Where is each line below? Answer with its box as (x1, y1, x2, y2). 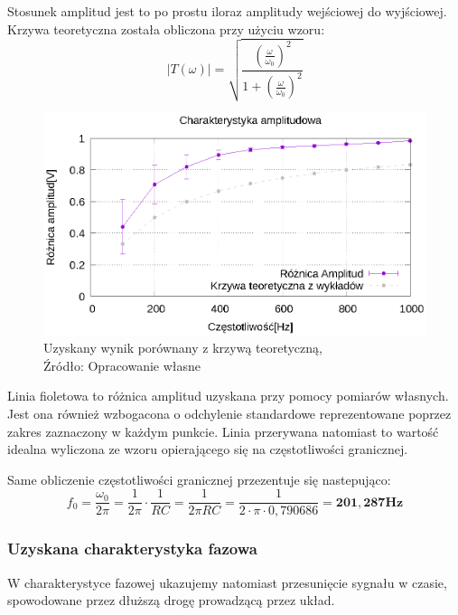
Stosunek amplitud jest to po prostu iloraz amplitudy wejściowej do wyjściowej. (7, 2, 447, 20)
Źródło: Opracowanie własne (43, 355, 201, 374)
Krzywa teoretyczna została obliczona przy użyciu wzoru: (7, 19, 325, 38)
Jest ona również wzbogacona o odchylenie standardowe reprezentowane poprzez (7, 403, 452, 422)
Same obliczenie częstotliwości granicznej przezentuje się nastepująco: (7, 469, 391, 488)
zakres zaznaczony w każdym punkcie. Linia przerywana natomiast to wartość (7, 421, 439, 440)
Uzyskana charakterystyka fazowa (7, 537, 257, 560)
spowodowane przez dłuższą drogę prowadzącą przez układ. (7, 591, 335, 610)
